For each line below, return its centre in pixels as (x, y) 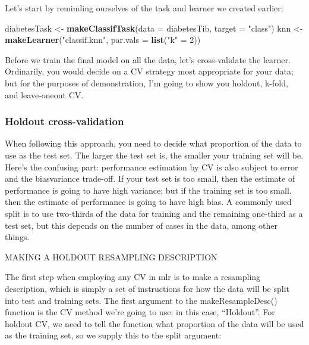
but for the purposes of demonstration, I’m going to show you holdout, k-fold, (146, 83)
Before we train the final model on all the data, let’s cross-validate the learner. (148, 59)
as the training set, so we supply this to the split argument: (113, 335)
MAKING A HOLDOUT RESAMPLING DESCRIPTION (111, 257)
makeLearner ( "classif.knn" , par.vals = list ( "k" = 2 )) (103, 40)
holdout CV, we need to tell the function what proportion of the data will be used (154, 323)
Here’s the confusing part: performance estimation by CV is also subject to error (152, 167)
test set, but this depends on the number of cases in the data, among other (141, 225)
